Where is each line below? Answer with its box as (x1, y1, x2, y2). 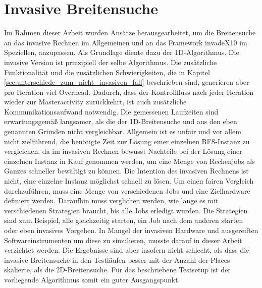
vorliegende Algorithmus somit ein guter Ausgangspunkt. (4, 274, 180, 284)
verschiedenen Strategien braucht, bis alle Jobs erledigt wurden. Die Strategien (4, 205, 248, 215)
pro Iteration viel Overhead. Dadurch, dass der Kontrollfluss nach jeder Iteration (4, 86, 254, 97)
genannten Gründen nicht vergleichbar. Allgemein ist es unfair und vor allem (4, 126, 241, 137)
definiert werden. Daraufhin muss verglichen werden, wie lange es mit (4, 195, 219, 206)
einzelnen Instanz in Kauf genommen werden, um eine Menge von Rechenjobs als (4, 155, 255, 166)
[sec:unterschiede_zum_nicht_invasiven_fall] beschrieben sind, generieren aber (4, 77, 249, 87)
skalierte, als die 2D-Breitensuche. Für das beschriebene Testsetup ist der (4, 264, 231, 275)
